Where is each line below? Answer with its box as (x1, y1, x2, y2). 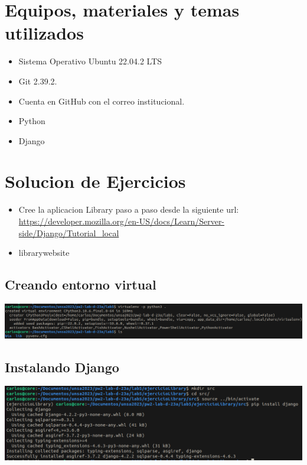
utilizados (5, 21, 84, 45)
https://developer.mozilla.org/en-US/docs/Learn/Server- (18, 215, 225, 227)
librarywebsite (18, 246, 70, 259)
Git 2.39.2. (18, 74, 57, 87)
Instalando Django (5, 357, 119, 376)
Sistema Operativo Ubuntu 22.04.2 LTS (18, 55, 162, 67)
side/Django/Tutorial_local (18, 226, 119, 239)
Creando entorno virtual (5, 275, 156, 294)
